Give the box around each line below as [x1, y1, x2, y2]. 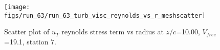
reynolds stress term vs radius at [61, 26, 164, 37]
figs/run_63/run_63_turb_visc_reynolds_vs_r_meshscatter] [4, 12, 206, 19]
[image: [4, 4, 30, 11]
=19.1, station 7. [4, 36, 56, 46]
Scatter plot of [4, 26, 50, 37]
